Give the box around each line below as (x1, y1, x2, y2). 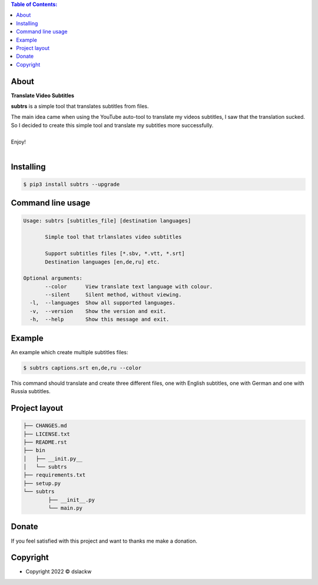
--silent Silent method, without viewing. (45, 291, 182, 298)
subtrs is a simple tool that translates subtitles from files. (11, 103, 150, 110)
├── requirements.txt (23, 471, 86, 478)
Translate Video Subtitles (11, 92, 75, 99)
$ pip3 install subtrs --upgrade (23, 181, 120, 188)
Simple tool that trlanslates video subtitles (45, 234, 182, 241)
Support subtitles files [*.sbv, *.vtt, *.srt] (45, 250, 185, 257)
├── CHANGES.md (23, 423, 67, 429)
